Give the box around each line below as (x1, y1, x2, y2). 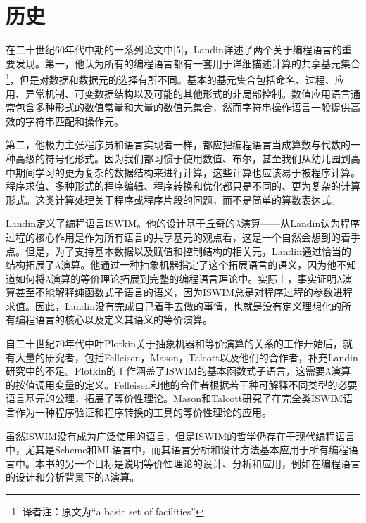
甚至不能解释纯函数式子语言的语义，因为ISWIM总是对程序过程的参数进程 (15, 285, 353, 299)
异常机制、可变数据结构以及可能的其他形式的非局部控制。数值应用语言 (25, 86, 351, 101)
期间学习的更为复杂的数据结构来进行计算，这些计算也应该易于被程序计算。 (15, 164, 360, 179)
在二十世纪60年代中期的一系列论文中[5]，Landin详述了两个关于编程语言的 (6, 42, 342, 57)
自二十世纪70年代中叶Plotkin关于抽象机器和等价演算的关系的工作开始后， (6, 336, 343, 351)
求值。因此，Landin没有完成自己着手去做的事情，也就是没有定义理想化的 (6, 298, 341, 313)
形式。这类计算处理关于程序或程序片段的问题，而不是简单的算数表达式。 (6, 192, 341, 207)
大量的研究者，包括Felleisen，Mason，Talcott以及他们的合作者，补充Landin (15, 349, 358, 364)
